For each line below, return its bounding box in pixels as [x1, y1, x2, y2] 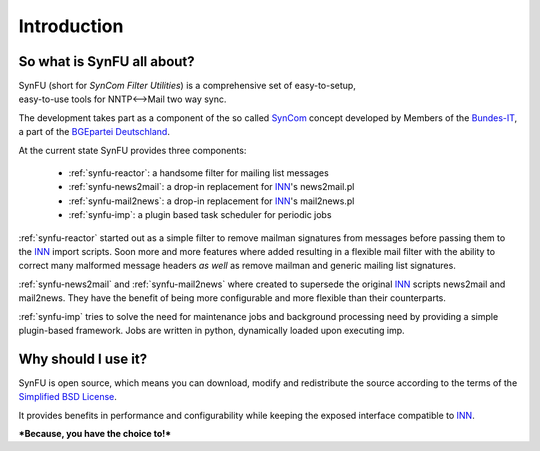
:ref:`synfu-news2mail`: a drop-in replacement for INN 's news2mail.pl [68, 181, 355, 193]
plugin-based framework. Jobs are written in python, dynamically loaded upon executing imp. [18, 324, 405, 336]
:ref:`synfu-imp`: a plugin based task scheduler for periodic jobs [68, 209, 332, 221]
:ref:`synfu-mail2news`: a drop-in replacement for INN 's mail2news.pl [68, 195, 355, 207]
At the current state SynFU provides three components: [18, 144, 247, 156]
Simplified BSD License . [18, 391, 117, 403]
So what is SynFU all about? [18, 53, 195, 70]
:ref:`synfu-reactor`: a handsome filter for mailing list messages [68, 167, 329, 179]
